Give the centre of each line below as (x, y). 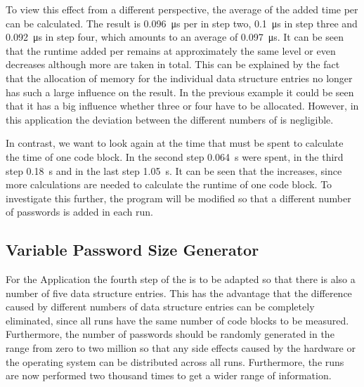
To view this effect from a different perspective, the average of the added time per (182, 9)
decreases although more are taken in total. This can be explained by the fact (173, 64)
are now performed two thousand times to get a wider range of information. (169, 375)
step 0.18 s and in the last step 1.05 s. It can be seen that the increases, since (174, 170)
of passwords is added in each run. (79, 212)
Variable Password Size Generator (132, 250)
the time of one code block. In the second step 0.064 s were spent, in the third (175, 156)
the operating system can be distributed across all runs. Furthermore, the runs (175, 361)
